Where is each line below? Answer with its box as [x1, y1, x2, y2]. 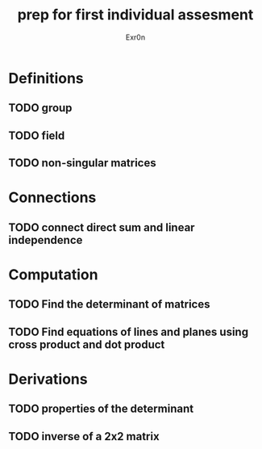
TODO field [8, 128, 65, 142]
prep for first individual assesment [17, 6, 254, 24]
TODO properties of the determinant [8, 402, 194, 416]
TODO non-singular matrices [8, 156, 156, 170]
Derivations [8, 370, 88, 388]
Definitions [8, 69, 85, 87]
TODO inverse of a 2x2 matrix [8, 430, 160, 443]
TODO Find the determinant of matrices [8, 297, 210, 312]
